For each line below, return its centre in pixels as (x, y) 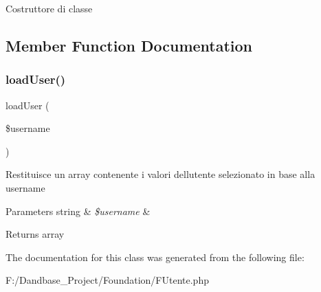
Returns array (35, 234)
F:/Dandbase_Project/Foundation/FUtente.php (107, 280)
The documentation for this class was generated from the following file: (155, 257)
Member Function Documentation (129, 45)
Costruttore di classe (49, 8)
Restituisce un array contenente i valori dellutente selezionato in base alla (160, 174)
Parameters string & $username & (78, 211)
